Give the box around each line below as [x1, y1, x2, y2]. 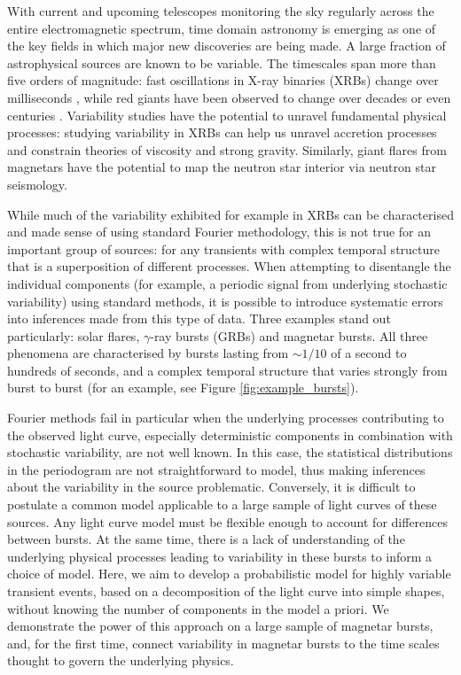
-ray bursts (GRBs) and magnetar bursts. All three [150, 326, 428, 345]
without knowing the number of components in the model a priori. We [7, 599, 389, 617]
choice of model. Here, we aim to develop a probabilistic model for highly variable [7, 564, 451, 583]
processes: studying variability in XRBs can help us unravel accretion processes [7, 123, 437, 142]
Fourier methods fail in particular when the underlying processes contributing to [7, 408, 444, 427]
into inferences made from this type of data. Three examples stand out [7, 309, 391, 328]
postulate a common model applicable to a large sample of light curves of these [7, 495, 437, 514]
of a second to [331, 344, 407, 362]
